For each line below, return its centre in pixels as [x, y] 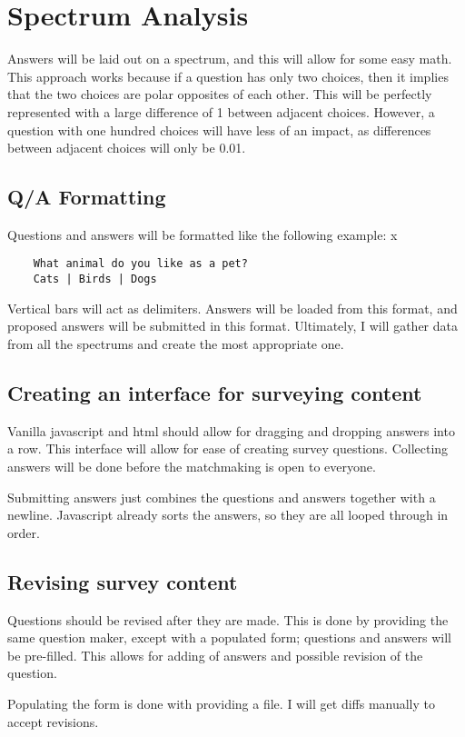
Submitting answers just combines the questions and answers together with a [222, 497]
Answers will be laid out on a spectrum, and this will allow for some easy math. [230, 59]
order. [24, 532]
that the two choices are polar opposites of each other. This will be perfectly [220, 94]
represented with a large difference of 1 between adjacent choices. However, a [221, 111]
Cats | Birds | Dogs [95, 279]
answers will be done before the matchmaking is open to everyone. [192, 466]
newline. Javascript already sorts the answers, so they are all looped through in [228, 515]
